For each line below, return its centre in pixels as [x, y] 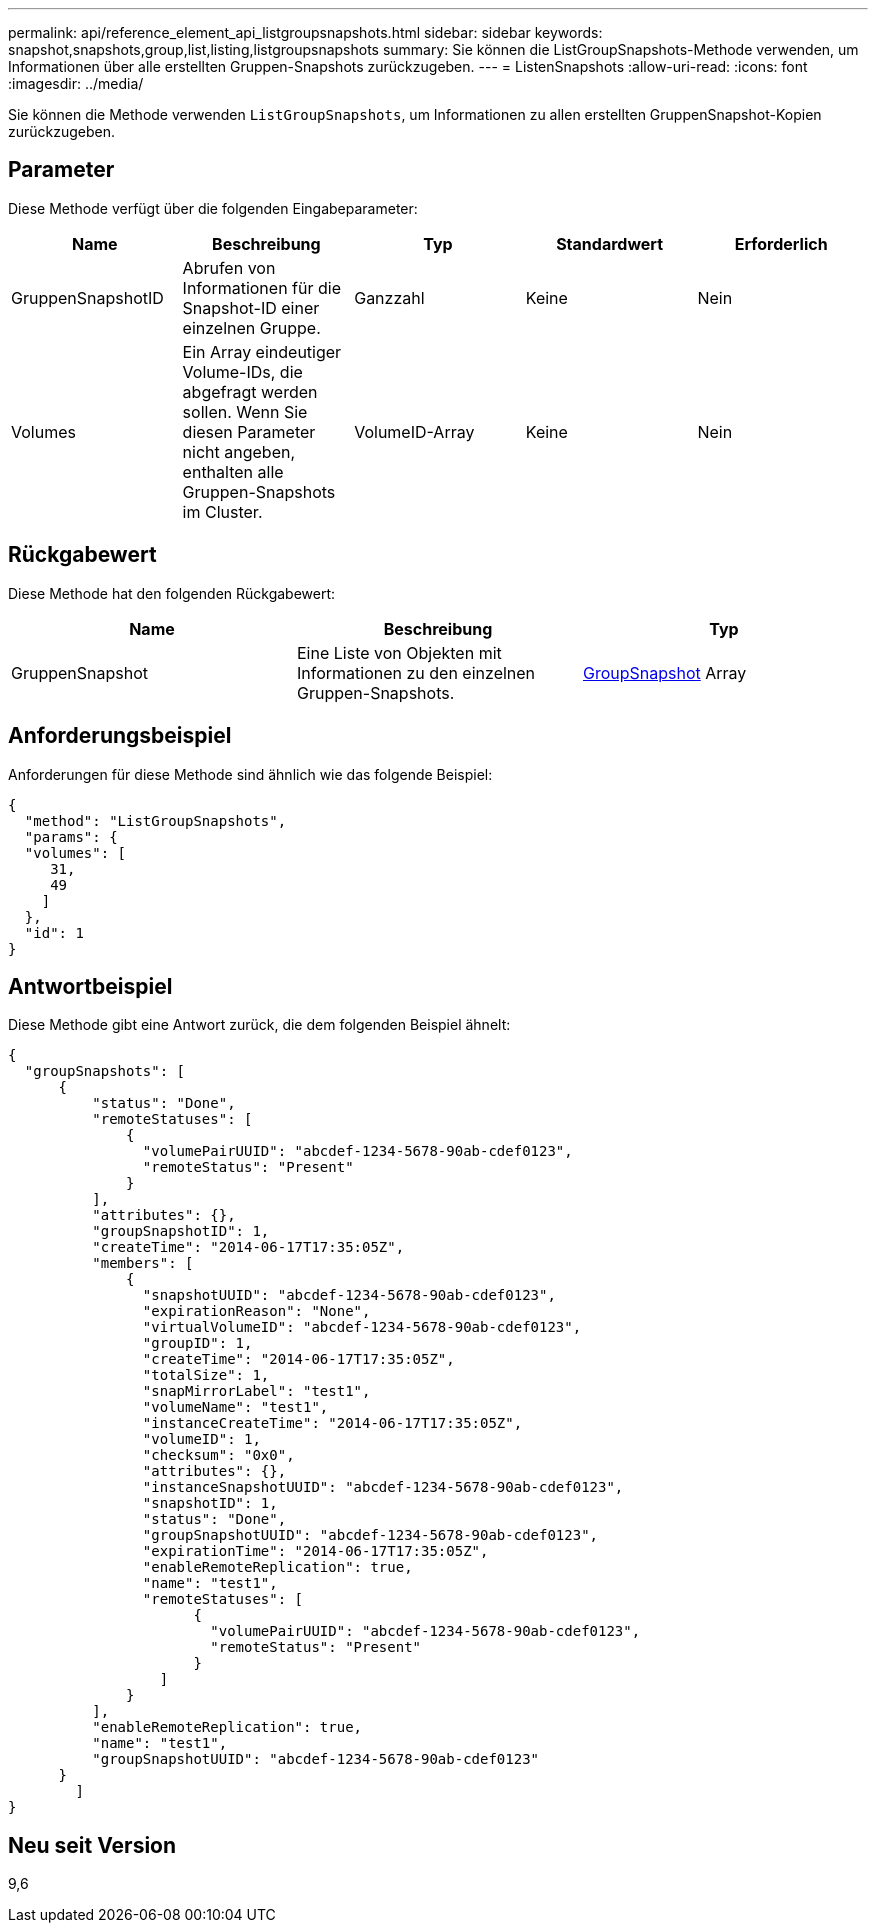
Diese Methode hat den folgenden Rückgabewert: [172, 593]
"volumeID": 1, [201, 1439]
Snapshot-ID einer [251, 307]
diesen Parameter [249, 431]
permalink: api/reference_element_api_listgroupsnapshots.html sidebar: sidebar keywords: [305, 32]
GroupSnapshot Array [664, 672]
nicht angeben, [239, 451]
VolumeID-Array [414, 431]
